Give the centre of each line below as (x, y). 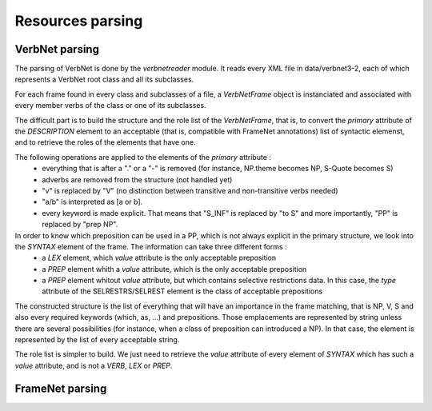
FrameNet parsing (61, 388)
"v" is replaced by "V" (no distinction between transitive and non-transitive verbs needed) (190, 190)
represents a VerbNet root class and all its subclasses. (104, 79)
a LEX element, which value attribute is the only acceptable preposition (159, 258)
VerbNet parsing (57, 49)
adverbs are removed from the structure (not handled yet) (137, 179)
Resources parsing (79, 21)
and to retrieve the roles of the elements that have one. (105, 142)
